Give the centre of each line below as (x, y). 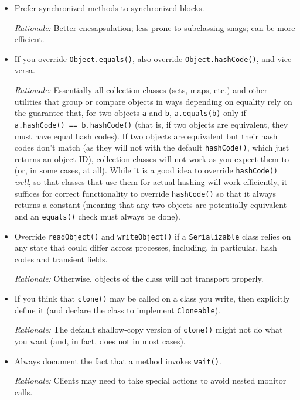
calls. (23, 392)
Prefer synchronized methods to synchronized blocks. (109, 8)
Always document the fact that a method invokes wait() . (118, 360)
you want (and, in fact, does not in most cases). (100, 341)
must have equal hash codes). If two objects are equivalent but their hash (146, 136)
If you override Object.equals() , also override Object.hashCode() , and (144, 58)
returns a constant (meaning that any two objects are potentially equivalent (151, 205)
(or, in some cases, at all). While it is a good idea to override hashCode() (146, 170)
